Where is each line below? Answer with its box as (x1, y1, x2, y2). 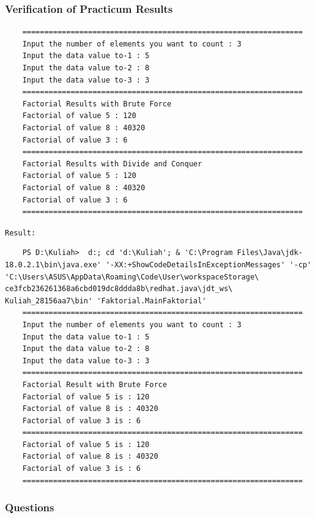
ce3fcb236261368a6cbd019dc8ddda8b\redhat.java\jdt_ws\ (5, 284, 233, 294)
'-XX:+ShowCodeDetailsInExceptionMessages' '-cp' (105, 260, 312, 269)
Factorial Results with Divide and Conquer (22, 159, 202, 168)
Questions (5, 500, 54, 515)
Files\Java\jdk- (237, 248, 303, 257)
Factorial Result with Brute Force (22, 380, 167, 389)
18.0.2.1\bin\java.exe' (5, 260, 102, 269)
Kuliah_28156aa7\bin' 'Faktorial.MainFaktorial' (5, 296, 207, 305)
